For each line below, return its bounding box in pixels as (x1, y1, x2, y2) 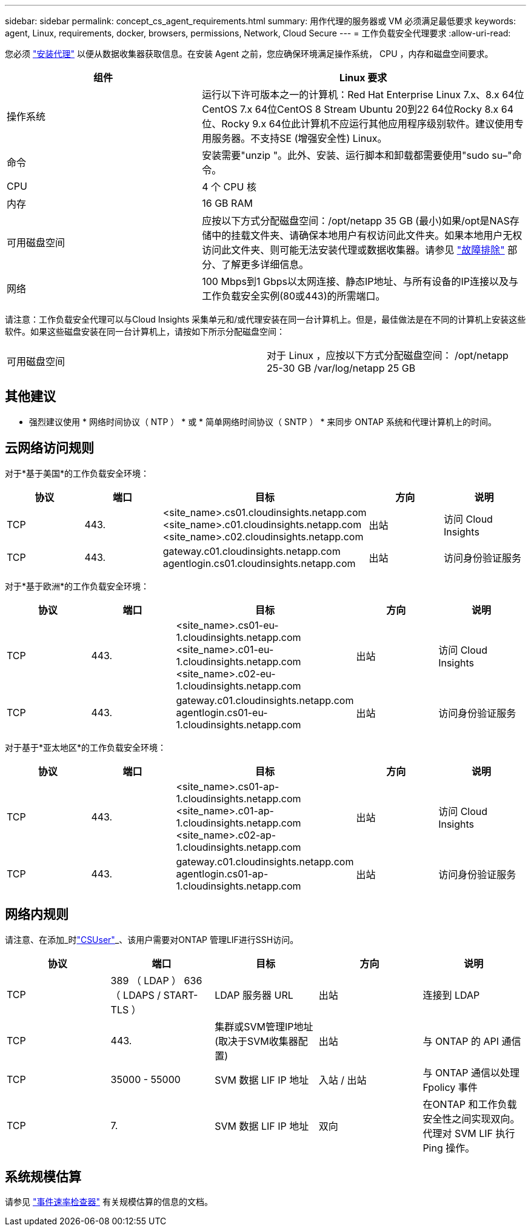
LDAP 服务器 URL (215, 988, 293, 1001)
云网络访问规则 (5, 440, 94, 456)
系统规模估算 (5, 1169, 81, 1184)
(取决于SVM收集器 (215, 1035, 298, 1047)
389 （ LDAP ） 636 (110, 974, 202, 987)
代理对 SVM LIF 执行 (422, 1127, 515, 1139)
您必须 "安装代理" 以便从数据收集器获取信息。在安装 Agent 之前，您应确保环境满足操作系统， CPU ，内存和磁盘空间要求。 (5, 49, 493, 59)
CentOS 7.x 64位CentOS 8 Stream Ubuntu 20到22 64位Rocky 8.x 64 (202, 103, 514, 115)
